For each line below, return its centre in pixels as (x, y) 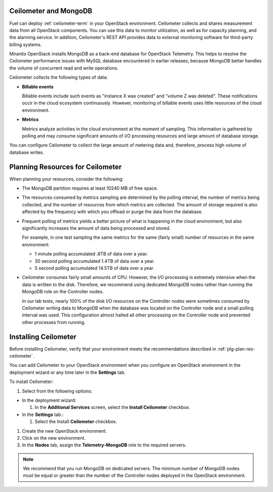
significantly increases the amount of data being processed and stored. (96, 228)
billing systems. (26, 44)
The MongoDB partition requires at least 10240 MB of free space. (90, 188)
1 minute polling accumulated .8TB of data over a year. (91, 254)
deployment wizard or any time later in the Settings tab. (67, 372)
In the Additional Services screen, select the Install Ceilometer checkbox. (112, 407)
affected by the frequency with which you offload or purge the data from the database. (112, 212)
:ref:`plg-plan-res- (236, 349)
